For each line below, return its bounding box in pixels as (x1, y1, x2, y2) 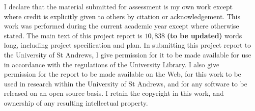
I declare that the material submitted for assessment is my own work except (4, 1, 233, 11)
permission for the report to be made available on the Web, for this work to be (4, 69, 241, 79)
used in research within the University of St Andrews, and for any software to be (4, 78, 247, 88)
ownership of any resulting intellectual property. (4, 97, 148, 108)
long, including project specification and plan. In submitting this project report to (4, 40, 251, 50)
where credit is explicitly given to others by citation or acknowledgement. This (4, 11, 241, 21)
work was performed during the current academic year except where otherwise (4, 21, 239, 31)
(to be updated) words (167, 30, 242, 40)
